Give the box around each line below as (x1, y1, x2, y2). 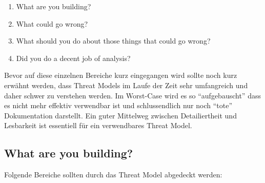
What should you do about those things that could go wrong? (16, 35, 211, 46)
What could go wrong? (16, 18, 88, 29)
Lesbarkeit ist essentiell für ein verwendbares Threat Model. (4, 120, 192, 131)
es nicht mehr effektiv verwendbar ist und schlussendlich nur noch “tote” (4, 100, 233, 111)
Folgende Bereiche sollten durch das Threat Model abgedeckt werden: (4, 169, 222, 180)
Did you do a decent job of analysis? (16, 52, 131, 63)
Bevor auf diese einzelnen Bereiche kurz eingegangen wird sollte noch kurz (4, 70, 237, 80)
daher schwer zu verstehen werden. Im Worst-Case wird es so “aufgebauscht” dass (4, 90, 261, 100)
